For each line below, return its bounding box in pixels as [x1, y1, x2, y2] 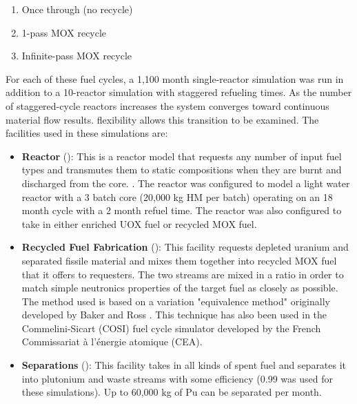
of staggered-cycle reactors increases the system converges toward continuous [6, 98, 329, 113]
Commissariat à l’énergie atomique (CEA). [21, 334, 203, 349]
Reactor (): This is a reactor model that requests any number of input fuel [21, 148, 342, 163]
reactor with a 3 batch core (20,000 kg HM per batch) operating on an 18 [21, 189, 333, 204]
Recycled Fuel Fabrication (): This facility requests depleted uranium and [21, 240, 349, 254]
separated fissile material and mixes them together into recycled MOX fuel [21, 253, 337, 267]
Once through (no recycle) [21, 2, 133, 16]
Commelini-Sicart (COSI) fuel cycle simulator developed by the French [21, 320, 321, 335]
